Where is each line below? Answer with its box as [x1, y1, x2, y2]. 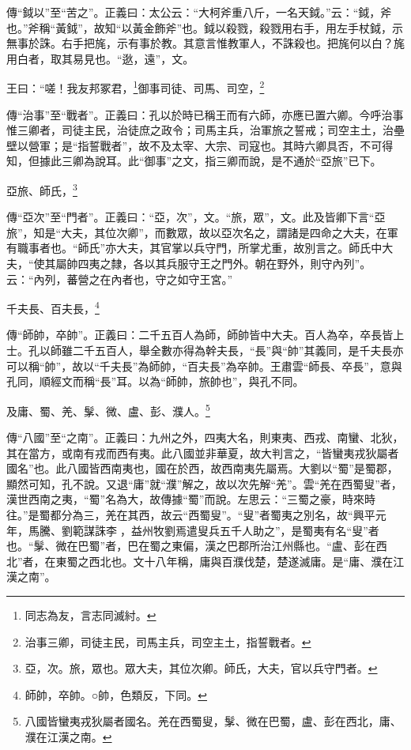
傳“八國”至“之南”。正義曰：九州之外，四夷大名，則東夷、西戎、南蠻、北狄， [6, 429, 404, 446]
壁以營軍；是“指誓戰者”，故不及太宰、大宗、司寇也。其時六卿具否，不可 [6, 137, 383, 153]
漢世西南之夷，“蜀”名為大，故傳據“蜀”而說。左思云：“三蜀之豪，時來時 [6, 491, 376, 507]
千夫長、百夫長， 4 [6, 298, 100, 316]
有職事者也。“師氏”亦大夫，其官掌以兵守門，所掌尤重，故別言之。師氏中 [6, 239, 383, 256]
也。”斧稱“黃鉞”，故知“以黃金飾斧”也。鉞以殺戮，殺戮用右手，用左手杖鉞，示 [6, 19, 404, 36]
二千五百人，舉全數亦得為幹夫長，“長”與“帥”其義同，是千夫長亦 [72, 342, 404, 359]
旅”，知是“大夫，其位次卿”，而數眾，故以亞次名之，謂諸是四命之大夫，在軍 [6, 224, 398, 240]
